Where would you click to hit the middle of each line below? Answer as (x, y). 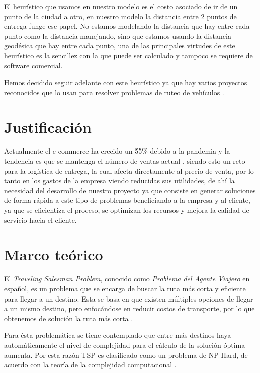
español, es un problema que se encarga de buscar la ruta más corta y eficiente (125, 288)
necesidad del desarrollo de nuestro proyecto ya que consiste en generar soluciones (130, 190)
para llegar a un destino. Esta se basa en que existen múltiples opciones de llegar (129, 298)
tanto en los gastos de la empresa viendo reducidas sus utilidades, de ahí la (119, 180)
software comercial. (33, 65)
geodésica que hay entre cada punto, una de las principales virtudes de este (120, 46)
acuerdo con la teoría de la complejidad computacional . (90, 365)
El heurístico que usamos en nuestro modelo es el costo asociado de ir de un (121, 6)
